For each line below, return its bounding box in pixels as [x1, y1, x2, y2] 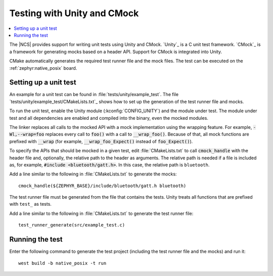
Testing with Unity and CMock [9, 8, 139, 19]
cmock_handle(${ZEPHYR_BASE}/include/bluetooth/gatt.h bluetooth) [18, 182, 187, 189]
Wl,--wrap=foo [9, 131, 44, 137]
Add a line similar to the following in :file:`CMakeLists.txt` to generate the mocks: [9, 171, 177, 177]
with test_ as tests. [9, 201, 52, 207]
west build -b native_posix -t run [18, 260, 107, 266]
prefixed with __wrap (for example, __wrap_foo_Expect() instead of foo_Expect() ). [9, 138, 193, 144]
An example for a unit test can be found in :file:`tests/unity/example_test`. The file [9, 91, 179, 98]
